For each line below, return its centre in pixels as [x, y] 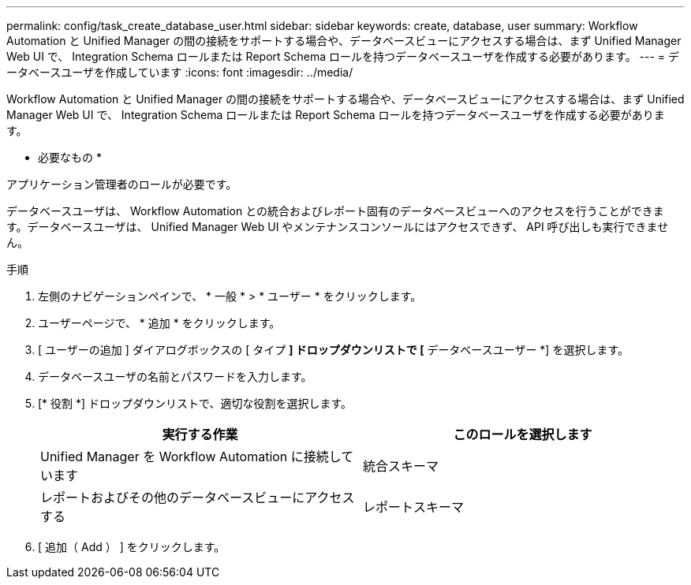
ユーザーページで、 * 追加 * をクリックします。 [159, 323]
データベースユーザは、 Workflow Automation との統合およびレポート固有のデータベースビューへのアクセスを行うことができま [335, 211]
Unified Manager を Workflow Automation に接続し [191, 456]
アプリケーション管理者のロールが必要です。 [122, 184]
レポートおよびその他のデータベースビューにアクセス [198, 497]
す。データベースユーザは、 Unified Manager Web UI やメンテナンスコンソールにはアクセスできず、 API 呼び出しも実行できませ [338, 227]
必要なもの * [70, 157]
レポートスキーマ [414, 507]
